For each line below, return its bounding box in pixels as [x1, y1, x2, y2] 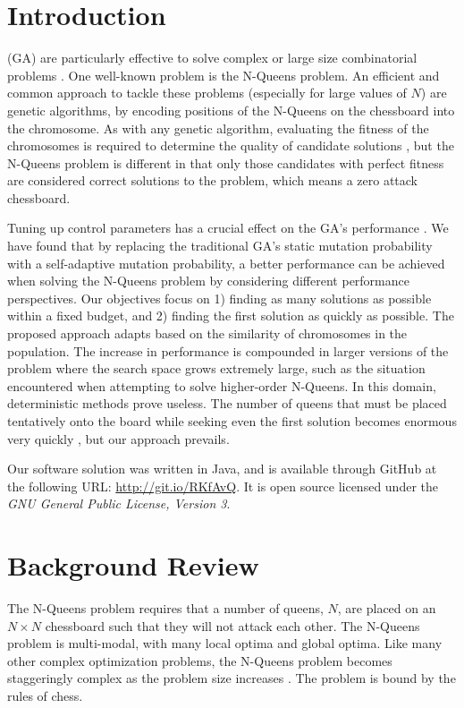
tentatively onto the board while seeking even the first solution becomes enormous [7, 412, 457, 430]
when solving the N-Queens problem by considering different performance [7, 271, 409, 290]
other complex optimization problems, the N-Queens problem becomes [7, 651, 392, 670]
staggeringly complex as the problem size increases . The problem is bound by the [7, 669, 456, 687]
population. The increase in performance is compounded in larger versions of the [7, 341, 449, 360]
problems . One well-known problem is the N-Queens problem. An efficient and [7, 65, 440, 84]
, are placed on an [337, 599, 436, 618]
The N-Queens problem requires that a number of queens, [7, 599, 324, 618]
